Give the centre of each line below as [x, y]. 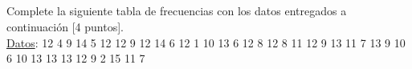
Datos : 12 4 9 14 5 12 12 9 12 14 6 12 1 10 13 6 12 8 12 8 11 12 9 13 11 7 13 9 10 [206, 42]
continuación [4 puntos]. [65, 26]
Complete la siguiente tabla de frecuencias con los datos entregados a [177, 11]
